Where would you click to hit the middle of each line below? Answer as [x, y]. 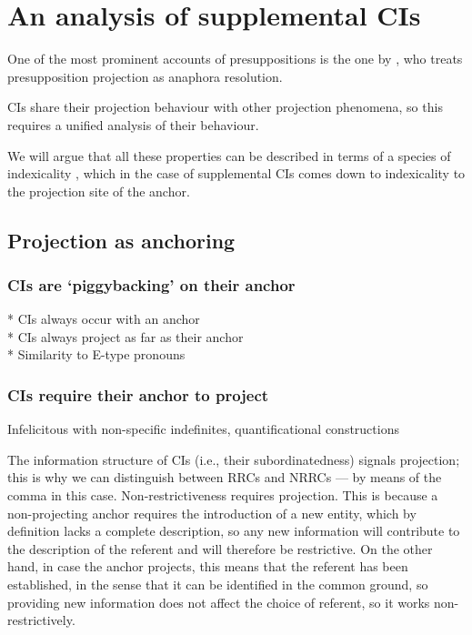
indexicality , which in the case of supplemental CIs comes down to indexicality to [236, 173]
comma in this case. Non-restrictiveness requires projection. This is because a [223, 495]
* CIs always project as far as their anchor [126, 336]
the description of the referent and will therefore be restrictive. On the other [220, 548]
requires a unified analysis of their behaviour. [133, 124]
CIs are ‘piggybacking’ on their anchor [151, 284]
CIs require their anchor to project [138, 394]
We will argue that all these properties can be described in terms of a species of [229, 155]
